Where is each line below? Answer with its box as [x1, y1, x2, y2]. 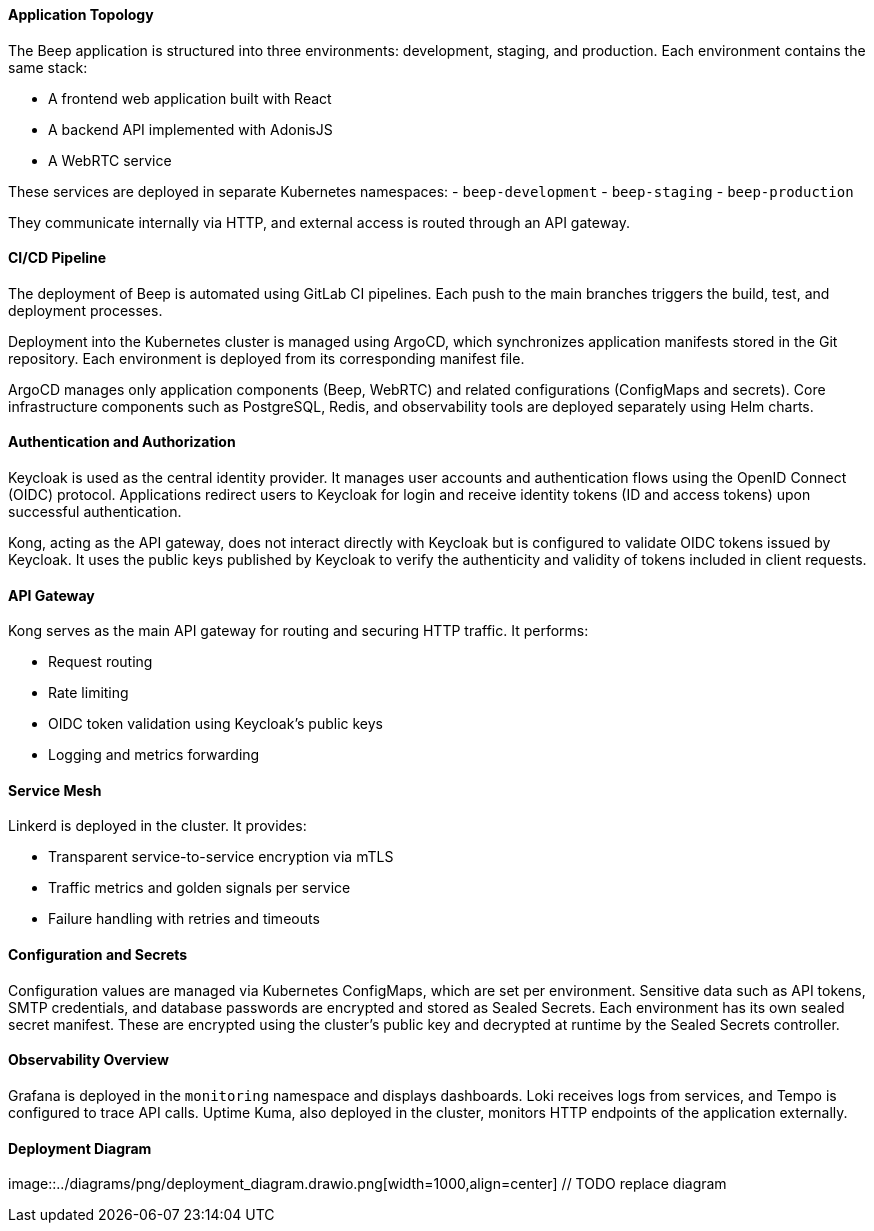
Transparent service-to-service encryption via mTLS [48, 848, 394, 866]
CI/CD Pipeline [8, 249, 107, 267]
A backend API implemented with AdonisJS [48, 120, 333, 138]
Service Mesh [8, 781, 102, 799]
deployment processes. [8, 301, 163, 319]
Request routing [48, 653, 153, 671]
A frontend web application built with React [48, 89, 332, 107]
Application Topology [8, 6, 154, 23]
